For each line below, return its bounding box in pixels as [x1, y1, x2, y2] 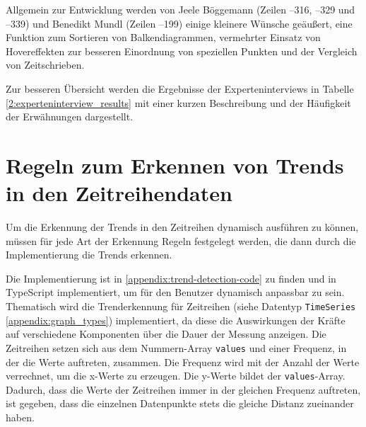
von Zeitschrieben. [6, 57, 85, 72]
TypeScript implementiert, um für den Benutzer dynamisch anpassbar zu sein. [6, 285, 345, 300]
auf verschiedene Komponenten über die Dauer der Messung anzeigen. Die [6, 326, 326, 341]
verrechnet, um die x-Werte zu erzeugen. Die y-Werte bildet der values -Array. [6, 368, 346, 383]
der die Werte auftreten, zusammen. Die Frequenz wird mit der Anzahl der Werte [6, 354, 360, 369]
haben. [6, 409, 35, 424]
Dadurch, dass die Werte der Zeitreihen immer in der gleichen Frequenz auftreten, [6, 382, 361, 397]
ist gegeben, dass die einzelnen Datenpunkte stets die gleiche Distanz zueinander [6, 396, 354, 411]
